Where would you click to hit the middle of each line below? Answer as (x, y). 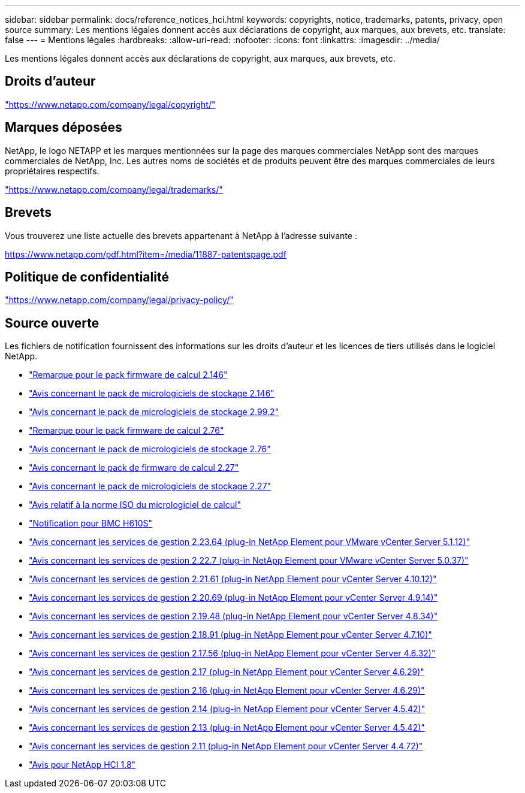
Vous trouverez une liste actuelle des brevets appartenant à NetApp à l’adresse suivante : (181, 235)
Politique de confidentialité (87, 277)
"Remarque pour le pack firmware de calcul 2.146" (128, 375)
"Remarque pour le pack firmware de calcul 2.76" (126, 431)
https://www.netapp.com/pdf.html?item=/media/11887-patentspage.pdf (146, 254)
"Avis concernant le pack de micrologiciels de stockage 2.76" (150, 449)
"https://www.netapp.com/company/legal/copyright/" (110, 104)
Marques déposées (64, 128)
